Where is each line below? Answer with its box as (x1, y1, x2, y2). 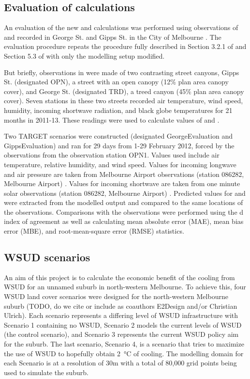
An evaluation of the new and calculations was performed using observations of (4, 22, 238, 32)
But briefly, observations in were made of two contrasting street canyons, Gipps (4, 67, 239, 77)
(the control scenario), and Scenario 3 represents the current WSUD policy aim (4, 329, 239, 339)
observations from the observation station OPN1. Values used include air (4, 150, 220, 160)
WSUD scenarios (4, 250, 90, 265)
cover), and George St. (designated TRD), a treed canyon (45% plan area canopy (4, 86, 244, 96)
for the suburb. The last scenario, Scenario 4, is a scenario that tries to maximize (4, 339, 244, 349)
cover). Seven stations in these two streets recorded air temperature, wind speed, (4, 95, 243, 106)
